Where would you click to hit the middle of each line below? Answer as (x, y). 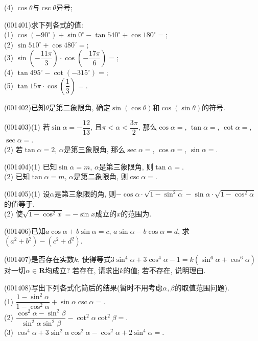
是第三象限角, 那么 (95, 149)
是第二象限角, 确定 (80, 107)
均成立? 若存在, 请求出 (82, 270)
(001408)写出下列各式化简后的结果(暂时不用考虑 (84, 287)
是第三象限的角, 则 (85, 193)
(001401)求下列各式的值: (44, 24)
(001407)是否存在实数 (39, 259)
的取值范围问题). (202, 287)
